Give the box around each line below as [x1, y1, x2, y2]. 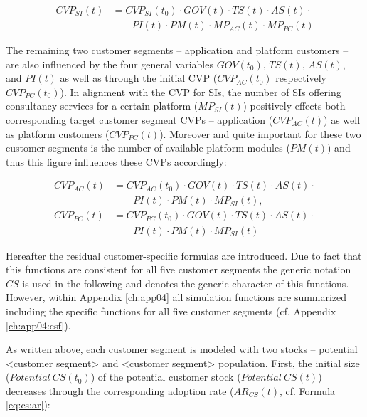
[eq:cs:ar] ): [6, 397, 50, 412]
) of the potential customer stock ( [90, 369, 241, 384]
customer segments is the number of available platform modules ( [6, 140, 290, 155]
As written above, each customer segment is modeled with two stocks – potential [6, 342, 358, 357]
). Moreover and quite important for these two [159, 126, 361, 141]
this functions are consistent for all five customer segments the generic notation [6, 262, 351, 277]
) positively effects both [243, 98, 346, 113]
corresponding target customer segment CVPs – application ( [6, 112, 273, 127]
